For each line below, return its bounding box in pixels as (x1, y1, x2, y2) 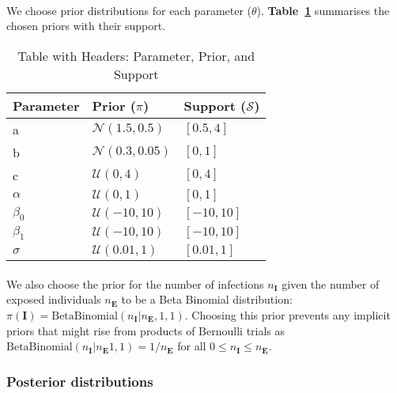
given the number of (282, 275, 380, 292)
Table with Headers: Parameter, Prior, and (17, 46, 255, 65)
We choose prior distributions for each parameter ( (6, 2, 252, 18)
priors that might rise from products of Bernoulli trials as (6, 322, 285, 338)
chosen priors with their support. (6, 17, 166, 34)
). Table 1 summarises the (256, 2, 390, 18)
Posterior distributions (6, 371, 153, 391)
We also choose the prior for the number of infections (6, 275, 264, 292)
